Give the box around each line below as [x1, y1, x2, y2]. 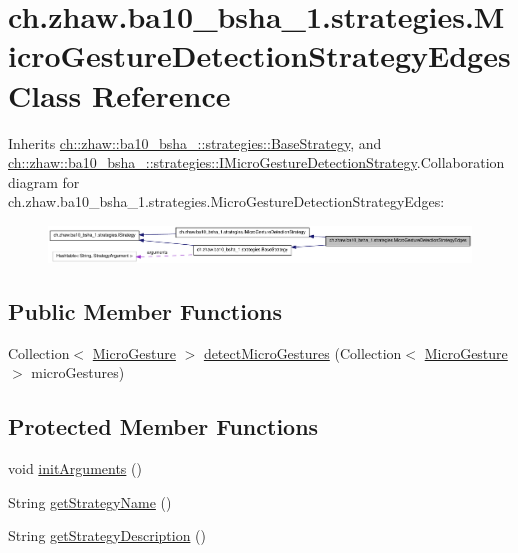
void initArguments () [8, 457, 142, 478]
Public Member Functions [8, 295, 282, 326]
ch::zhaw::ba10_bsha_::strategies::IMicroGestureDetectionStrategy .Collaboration [8, 152, 505, 173]
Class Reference [8, 74, 231, 115]
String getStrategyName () [8, 491, 172, 512]
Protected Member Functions [8, 411, 319, 442]
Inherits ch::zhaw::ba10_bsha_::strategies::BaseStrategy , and [8, 132, 382, 153]
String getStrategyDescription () [8, 525, 206, 546]
